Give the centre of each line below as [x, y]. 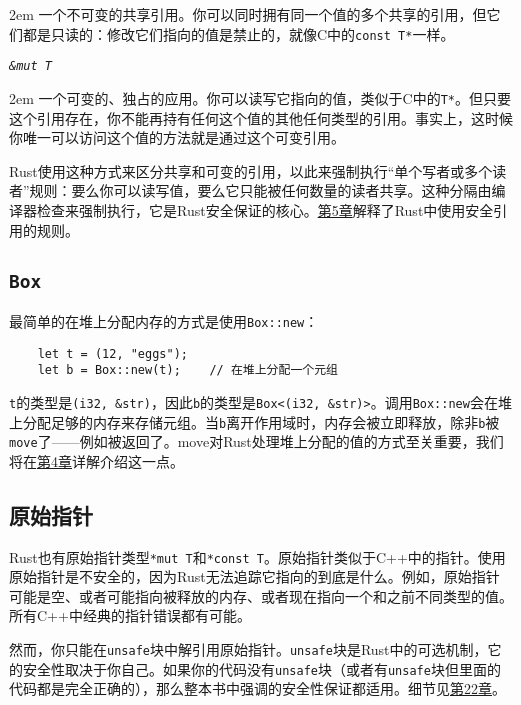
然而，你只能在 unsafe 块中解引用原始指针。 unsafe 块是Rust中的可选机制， [248, 649]
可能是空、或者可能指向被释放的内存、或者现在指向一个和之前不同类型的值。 [261, 595]
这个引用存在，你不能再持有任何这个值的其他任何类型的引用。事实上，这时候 [261, 117]
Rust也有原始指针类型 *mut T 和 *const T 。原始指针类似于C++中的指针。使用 [257, 556]
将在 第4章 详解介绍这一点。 [96, 460]
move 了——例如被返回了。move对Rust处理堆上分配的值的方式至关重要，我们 [256, 441]
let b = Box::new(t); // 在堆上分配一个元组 [187, 370]
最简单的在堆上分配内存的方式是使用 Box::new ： [164, 320]
